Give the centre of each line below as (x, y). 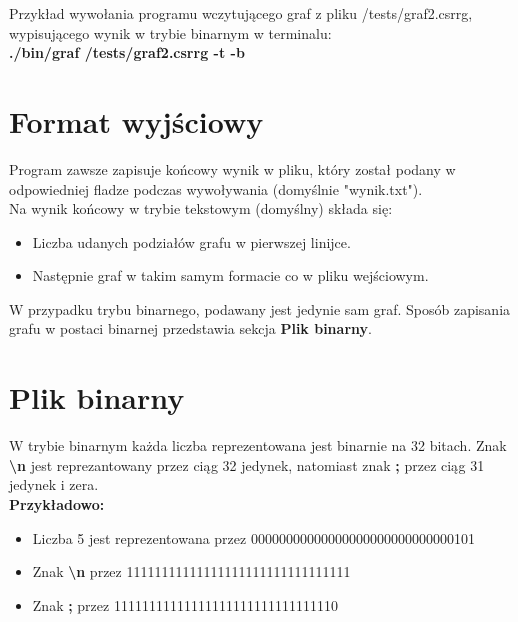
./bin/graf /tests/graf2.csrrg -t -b (127, 52)
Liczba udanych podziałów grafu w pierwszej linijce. (191, 241)
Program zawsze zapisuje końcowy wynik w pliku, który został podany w (232, 168)
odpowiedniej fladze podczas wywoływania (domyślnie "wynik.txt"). (216, 188)
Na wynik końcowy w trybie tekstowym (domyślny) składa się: (201, 208)
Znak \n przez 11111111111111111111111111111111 (191, 571)
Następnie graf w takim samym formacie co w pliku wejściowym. (230, 275)
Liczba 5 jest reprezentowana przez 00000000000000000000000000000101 (253, 537)
